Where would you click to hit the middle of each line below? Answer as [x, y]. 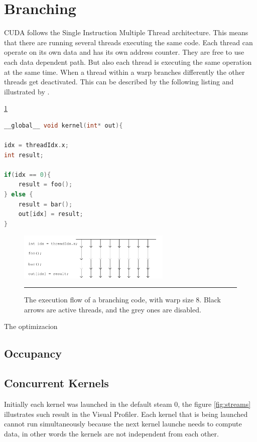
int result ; [24, 155]
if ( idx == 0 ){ [28, 175]
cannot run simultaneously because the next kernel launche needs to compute [123, 424]
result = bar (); [45, 204]
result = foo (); [45, 185]
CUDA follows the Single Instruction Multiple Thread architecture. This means [126, 32]
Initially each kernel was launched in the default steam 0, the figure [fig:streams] [127, 404]
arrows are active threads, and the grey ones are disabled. [113, 309]
